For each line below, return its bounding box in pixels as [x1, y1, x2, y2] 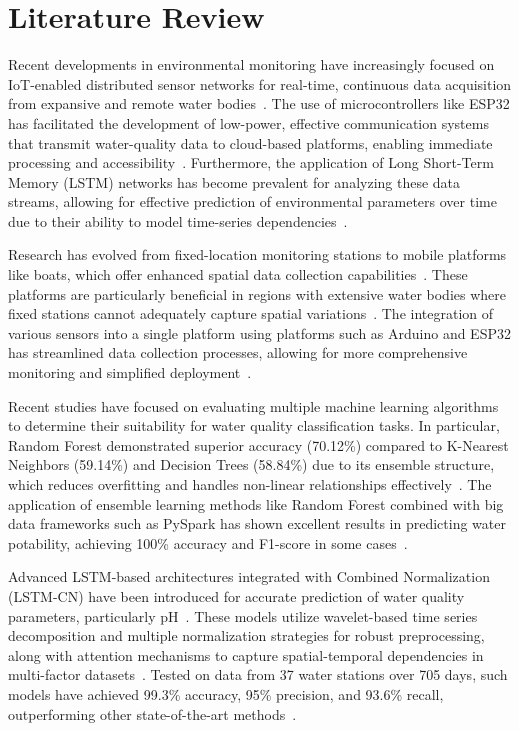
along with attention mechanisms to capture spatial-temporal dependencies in [8, 644, 484, 665]
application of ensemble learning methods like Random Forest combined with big [8, 493, 504, 514]
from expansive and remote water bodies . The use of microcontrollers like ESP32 [8, 93, 510, 114]
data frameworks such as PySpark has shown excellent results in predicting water [8, 513, 506, 534]
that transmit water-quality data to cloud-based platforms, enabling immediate [8, 132, 493, 153]
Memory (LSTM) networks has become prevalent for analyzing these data [8, 171, 461, 192]
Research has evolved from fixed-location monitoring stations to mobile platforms [8, 244, 507, 265]
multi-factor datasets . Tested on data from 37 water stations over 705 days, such [8, 664, 508, 685]
